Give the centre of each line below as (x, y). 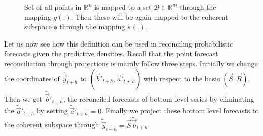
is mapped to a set (123, 7)
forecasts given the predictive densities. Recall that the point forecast (111, 53)
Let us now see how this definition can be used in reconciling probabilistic (119, 43)
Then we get (23, 99)
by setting (52, 110)
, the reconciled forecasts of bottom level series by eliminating (159, 99)
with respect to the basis (182, 78)
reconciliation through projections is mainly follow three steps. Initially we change (131, 63)
